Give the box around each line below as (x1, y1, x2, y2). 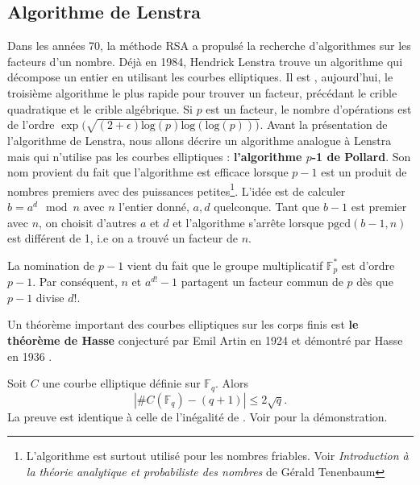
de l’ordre (7, 116, 55, 133)
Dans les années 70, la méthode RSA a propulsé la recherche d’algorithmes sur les (7, 37, 411, 54)
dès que (356, 273, 393, 290)
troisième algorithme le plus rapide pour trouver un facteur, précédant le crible (7, 84, 397, 101)
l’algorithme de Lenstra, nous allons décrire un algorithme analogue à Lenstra (7, 131, 392, 148)
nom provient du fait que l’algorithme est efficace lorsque (7, 164, 289, 180)
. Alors (215, 375, 248, 392)
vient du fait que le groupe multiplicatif (127, 256, 323, 273)
